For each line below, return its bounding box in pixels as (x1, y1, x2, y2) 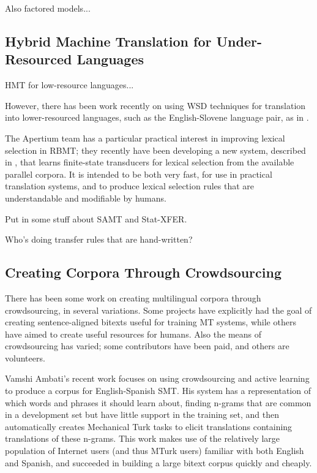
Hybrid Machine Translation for (5, 31, 212, 50)
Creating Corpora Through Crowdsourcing (5, 263, 282, 282)
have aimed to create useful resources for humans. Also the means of (5, 327, 262, 340)
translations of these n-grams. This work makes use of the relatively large (5, 432, 280, 445)
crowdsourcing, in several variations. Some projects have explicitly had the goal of (5, 303, 312, 316)
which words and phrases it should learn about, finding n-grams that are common (5, 396, 311, 409)
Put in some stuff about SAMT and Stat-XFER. (5, 212, 187, 225)
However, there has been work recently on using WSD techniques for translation (5, 99, 306, 112)
